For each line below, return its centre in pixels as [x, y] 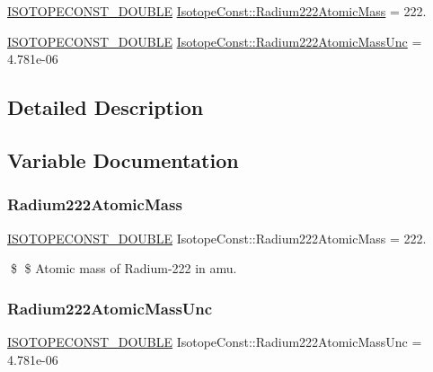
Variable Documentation [123, 159]
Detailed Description [106, 107]
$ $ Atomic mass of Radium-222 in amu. [124, 268]
